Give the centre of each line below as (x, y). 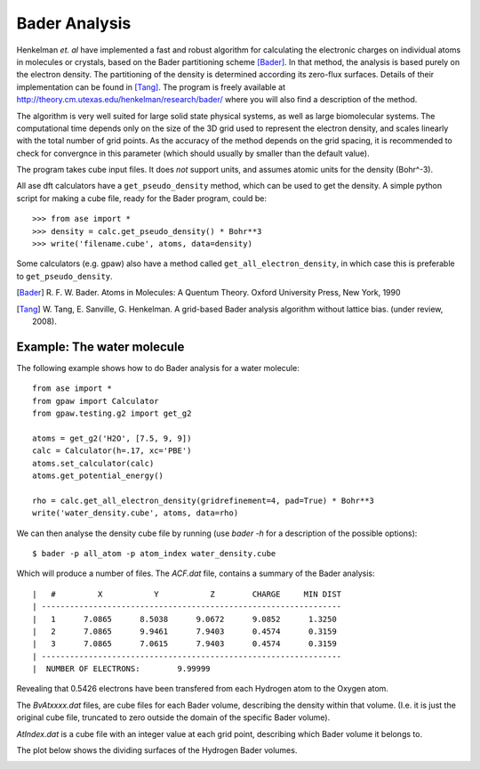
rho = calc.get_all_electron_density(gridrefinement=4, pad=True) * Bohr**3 (204, 500)
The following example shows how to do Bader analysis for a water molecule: (158, 368)
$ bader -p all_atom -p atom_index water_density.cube (154, 553)
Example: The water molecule (100, 347)
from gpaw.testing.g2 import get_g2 (112, 413)
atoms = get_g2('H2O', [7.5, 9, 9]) (112, 438)
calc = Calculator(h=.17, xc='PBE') (112, 451)
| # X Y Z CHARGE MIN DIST (187, 594)
